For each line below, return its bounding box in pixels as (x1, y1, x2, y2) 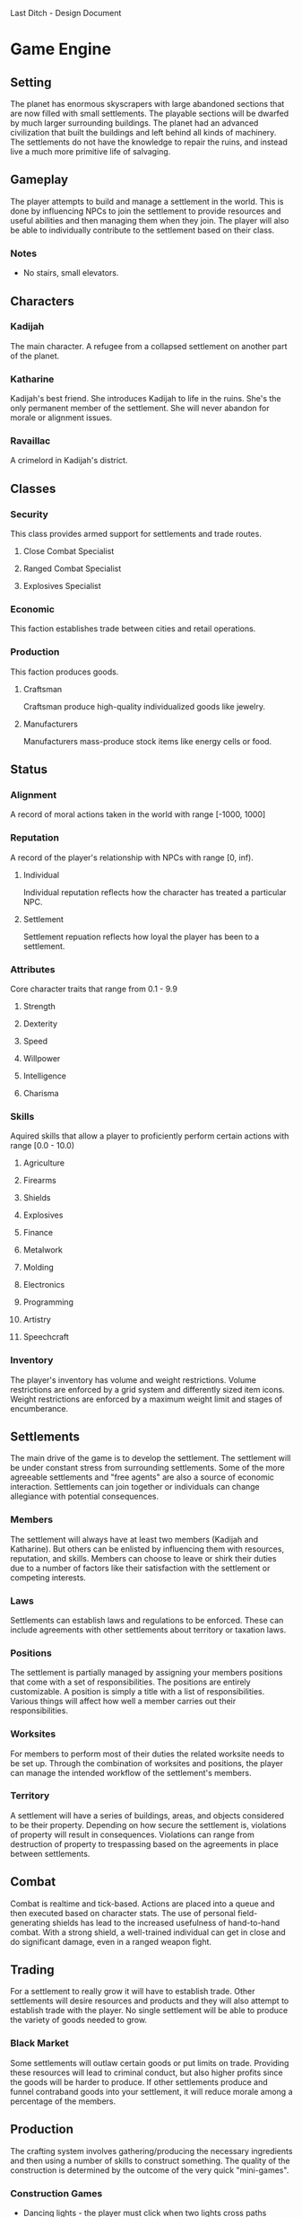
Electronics (22, 1280, 65, 1290)
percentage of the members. (10, 2096, 116, 2107)
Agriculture (22, 1157, 65, 1168)
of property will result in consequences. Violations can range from (10, 1829, 255, 1840)
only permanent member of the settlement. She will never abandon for (10, 403, 270, 414)
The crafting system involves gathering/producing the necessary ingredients (10, 2145, 293, 2156)
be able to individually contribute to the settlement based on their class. (10, 224, 275, 235)
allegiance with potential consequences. (10, 1491, 160, 1502)
